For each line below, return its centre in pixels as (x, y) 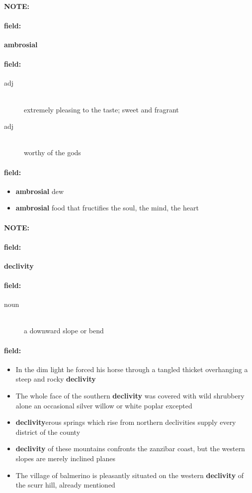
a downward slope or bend (64, 331)
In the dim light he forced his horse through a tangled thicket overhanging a (132, 369)
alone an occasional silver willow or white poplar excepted (104, 405)
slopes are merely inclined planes (65, 458)
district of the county (48, 432)
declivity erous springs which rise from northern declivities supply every (126, 422)
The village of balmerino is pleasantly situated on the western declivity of (130, 475)
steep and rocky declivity (56, 379)
